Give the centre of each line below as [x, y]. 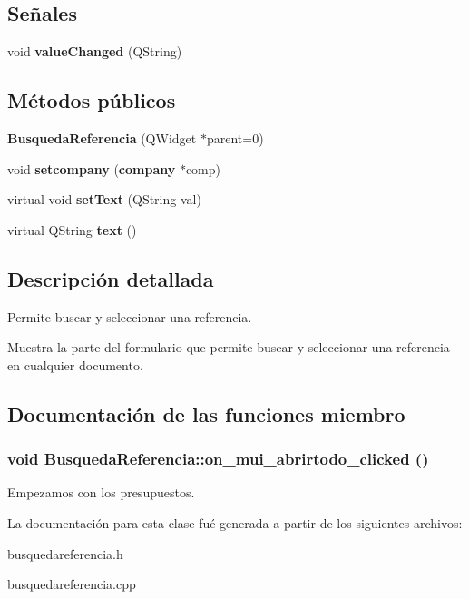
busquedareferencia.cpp [72, 584]
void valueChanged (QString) [95, 51]
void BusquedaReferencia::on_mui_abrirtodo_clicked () [218, 459]
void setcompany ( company [92, 168]
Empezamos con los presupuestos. [101, 492]
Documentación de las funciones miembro [206, 413]
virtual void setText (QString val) [104, 199]
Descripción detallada [111, 278]
